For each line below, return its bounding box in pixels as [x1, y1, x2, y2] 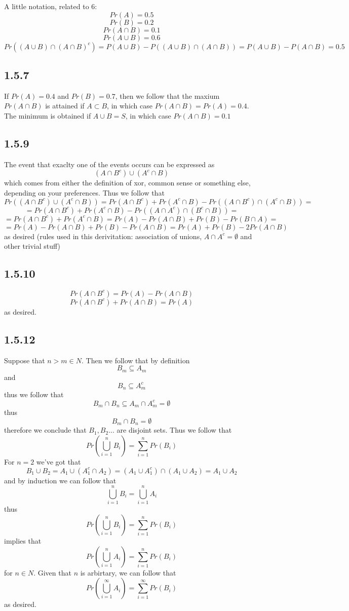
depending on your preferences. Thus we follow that [4, 187, 165, 198]
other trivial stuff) [4, 241, 61, 251]
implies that [4, 535, 42, 546]
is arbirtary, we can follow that [80, 567, 176, 578]
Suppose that [4, 355, 45, 365]
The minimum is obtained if [4, 110, 91, 121]
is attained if [45, 100, 85, 111]
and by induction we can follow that [4, 475, 117, 485]
